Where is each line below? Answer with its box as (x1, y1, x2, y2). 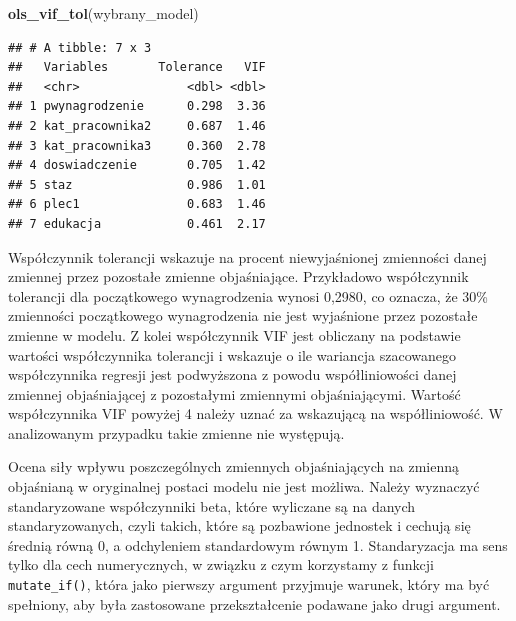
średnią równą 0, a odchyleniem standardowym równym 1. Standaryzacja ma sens (8, 534, 508, 555)
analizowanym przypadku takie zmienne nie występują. (8, 422, 345, 443)
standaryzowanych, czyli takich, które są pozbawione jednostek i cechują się (8, 515, 471, 536)
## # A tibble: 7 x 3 (8, 40, 152, 55)
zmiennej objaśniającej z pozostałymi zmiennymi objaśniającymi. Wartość (8, 383, 461, 404)
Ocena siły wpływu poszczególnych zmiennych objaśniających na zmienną (8, 456, 460, 477)
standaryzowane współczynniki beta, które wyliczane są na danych (8, 495, 416, 516)
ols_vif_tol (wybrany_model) (8, 3, 199, 23)
